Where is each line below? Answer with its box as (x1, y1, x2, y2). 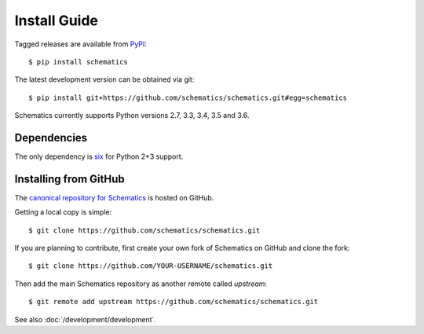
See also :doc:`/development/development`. (14, 314, 157, 324)
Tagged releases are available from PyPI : (14, 39, 147, 49)
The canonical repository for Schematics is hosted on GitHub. (14, 193, 214, 202)
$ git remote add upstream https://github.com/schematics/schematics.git (28, 297, 319, 306)
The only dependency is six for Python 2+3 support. (14, 152, 184, 161)
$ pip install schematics (28, 57, 129, 66)
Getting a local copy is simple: (14, 207, 112, 217)
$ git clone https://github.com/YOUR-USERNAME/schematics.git (28, 262, 273, 270)
